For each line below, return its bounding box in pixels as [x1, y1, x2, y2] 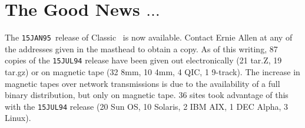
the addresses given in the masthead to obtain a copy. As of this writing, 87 [5, 42, 278, 55]
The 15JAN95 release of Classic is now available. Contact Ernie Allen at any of [5, 31, 293, 43]
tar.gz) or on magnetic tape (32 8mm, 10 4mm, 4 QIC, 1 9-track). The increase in [5, 66, 300, 78]
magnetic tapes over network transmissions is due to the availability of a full [5, 77, 280, 89]
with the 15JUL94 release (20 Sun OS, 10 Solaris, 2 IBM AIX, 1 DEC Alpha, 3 [5, 100, 289, 112]
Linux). [5, 112, 31, 124]
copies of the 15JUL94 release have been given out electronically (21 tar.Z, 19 [5, 54, 282, 66]
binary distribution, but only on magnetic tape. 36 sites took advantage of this [5, 89, 289, 101]
